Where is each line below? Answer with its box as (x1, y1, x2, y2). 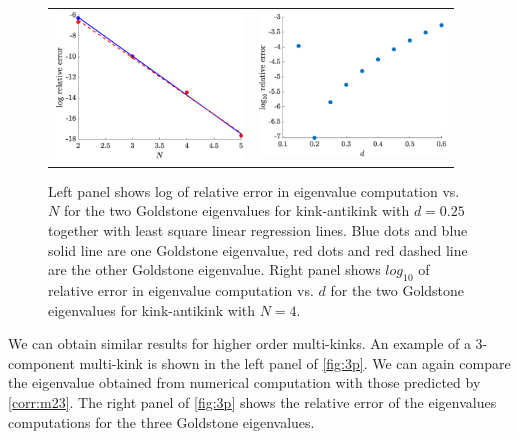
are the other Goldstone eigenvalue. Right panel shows (48, 259, 381, 280)
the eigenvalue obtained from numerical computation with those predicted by (8, 372, 481, 393)
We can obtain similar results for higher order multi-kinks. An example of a (8, 333, 471, 354)
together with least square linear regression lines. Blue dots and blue (48, 220, 468, 241)
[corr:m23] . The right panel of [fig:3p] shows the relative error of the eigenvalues (8, 391, 497, 412)
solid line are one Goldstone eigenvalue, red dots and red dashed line (48, 239, 468, 260)
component (8, 352, 75, 373)
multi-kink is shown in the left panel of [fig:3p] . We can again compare (79, 352, 511, 373)
